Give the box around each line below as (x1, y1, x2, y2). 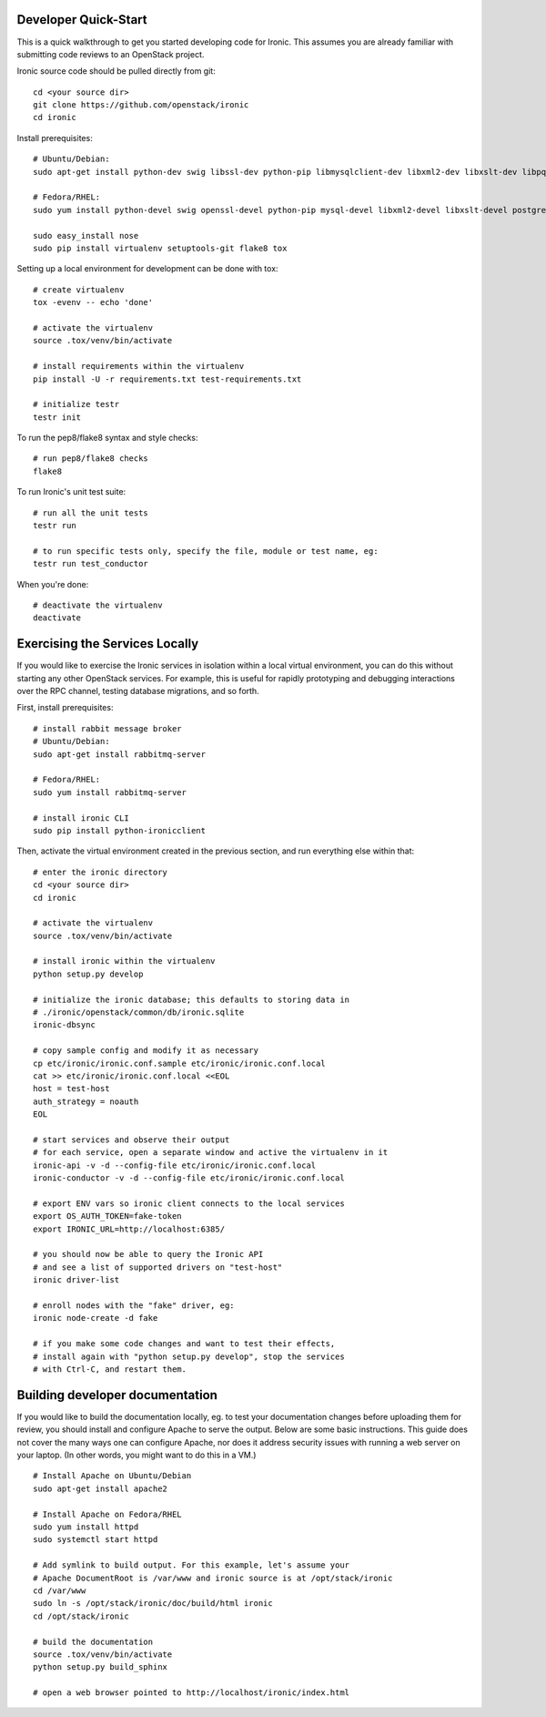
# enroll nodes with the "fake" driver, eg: (33, 1301, 236, 1311)
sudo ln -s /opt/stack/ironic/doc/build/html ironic (33, 1599, 273, 1609)
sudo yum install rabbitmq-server (33, 787, 187, 797)
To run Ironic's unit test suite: (16, 486, 126, 497)
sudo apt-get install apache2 (33, 1483, 168, 1494)
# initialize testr (33, 399, 120, 410)
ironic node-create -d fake (33, 1313, 158, 1324)
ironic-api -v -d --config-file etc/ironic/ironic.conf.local (33, 1160, 317, 1170)
